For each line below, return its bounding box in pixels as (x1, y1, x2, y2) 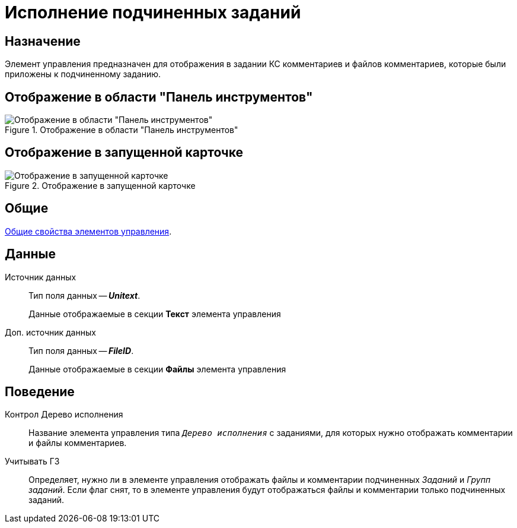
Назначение (5, 33, 81, 49)
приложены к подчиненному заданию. (5, 69, 161, 80)
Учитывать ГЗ (5, 456, 60, 467)
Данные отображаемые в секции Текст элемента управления (28, 308, 281, 319)
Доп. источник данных (5, 327, 96, 337)
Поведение (5, 384, 75, 399)
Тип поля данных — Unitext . (28, 290, 141, 301)
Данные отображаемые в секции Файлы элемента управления (28, 363, 286, 374)
